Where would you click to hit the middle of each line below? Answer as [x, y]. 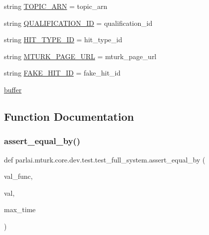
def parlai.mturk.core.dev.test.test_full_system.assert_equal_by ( [105, 159]
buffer [13, 89]
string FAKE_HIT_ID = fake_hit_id [62, 73]
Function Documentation [69, 116]
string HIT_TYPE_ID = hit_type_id [63, 39]
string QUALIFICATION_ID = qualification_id [78, 23]
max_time [20, 209]
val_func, [18, 176]
